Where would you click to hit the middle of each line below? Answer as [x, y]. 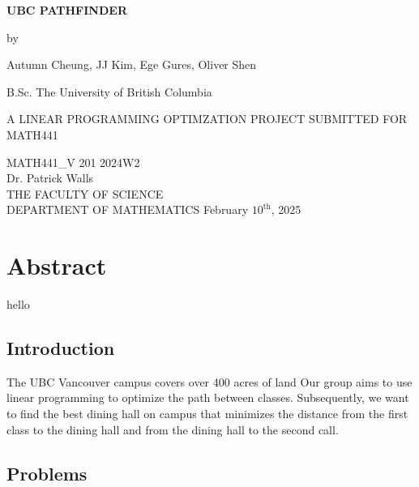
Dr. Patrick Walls [50, 178]
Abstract [57, 265]
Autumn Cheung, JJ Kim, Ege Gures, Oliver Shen [132, 64]
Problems [47, 473]
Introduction [61, 348]
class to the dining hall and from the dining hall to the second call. [173, 429]
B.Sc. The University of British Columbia [109, 91]
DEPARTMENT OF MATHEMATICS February [128, 209]
